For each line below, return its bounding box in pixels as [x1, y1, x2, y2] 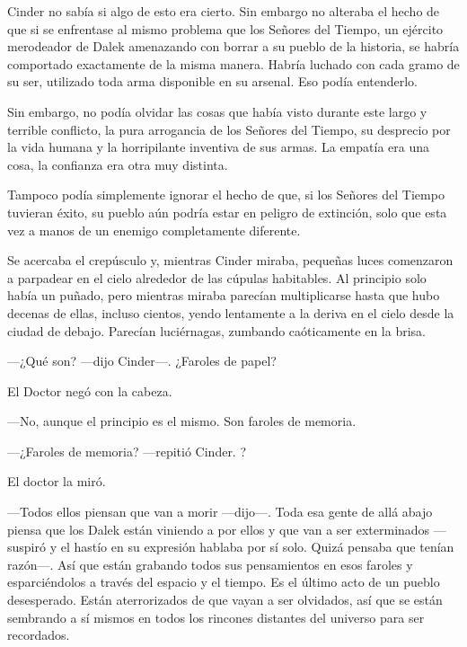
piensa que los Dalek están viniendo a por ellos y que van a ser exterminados [7, 519, 430, 538]
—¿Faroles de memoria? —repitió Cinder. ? [7, 441, 247, 460]
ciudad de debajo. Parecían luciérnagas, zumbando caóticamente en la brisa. [7, 321, 426, 340]
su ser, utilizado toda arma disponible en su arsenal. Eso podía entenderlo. [7, 72, 419, 91]
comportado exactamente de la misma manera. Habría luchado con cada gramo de [7, 54, 460, 73]
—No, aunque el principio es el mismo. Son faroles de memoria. [7, 412, 357, 430]
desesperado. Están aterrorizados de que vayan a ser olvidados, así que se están [7, 590, 443, 609]
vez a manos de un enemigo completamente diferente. [7, 220, 301, 239]
